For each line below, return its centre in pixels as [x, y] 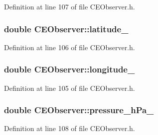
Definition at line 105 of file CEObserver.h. [70, 88]
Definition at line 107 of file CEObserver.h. [70, 6]
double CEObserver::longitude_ [70, 69]
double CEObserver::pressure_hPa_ [79, 110]
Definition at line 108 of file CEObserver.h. [70, 128]
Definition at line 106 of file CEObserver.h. [70, 47]
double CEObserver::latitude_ [66, 29]
